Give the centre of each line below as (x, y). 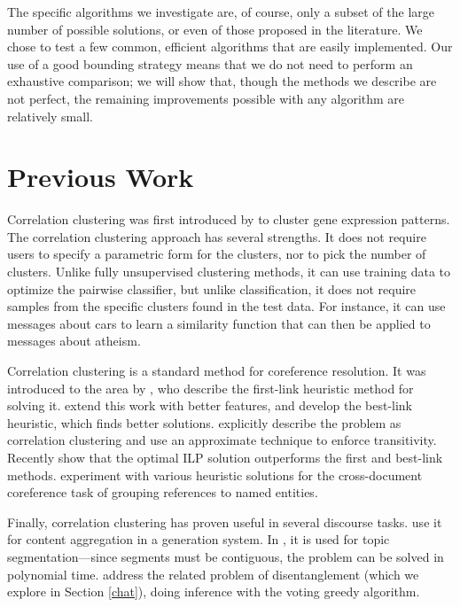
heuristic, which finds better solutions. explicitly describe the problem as (204, 422)
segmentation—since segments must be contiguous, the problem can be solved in (226, 556)
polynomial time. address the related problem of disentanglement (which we (213, 574)
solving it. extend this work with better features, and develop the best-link (210, 405)
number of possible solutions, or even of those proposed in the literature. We (215, 29)
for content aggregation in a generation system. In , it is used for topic (199, 539)
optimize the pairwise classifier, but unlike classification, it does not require (212, 288)
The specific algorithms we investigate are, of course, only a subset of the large (221, 12)
